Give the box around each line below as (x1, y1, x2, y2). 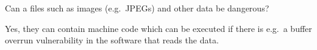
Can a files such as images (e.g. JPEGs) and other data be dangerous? (5, 2, 269, 14)
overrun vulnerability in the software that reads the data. (5, 34, 219, 46)
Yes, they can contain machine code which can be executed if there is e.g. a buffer (5, 22, 312, 34)
